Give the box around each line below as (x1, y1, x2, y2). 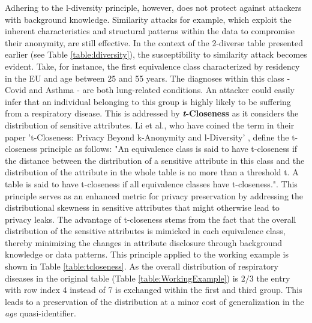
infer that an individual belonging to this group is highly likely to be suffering (5, 95, 291, 107)
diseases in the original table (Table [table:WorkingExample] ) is (5, 271, 239, 284)
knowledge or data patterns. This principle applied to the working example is (5, 248, 289, 261)
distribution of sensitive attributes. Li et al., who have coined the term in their (5, 118, 295, 131)
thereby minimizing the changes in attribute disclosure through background (5, 236, 283, 249)
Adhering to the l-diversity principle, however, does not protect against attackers (5, 1, 302, 13)
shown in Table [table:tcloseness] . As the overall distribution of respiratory (5, 260, 278, 273)
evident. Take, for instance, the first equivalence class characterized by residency (5, 59, 300, 72)
